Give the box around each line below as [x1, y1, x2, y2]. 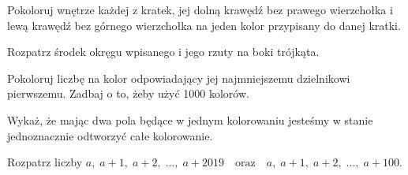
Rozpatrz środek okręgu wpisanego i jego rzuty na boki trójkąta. [7, 43, 320, 60]
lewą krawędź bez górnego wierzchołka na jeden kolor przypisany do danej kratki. [7, 17, 401, 33]
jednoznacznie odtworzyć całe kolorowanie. [7, 127, 213, 143]
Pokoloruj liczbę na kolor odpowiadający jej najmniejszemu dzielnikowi [7, 69, 350, 86]
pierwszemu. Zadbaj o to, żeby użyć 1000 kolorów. [7, 85, 249, 102]
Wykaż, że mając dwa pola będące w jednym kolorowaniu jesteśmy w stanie [7, 111, 373, 128]
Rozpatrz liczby [7, 154, 83, 170]
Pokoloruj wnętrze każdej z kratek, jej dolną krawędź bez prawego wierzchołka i [7, 2, 393, 17]
